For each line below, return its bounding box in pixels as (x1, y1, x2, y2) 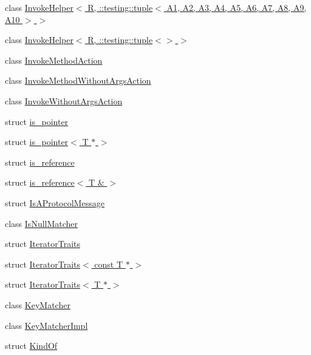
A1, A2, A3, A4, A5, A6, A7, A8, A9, (166, 1, 307, 13)
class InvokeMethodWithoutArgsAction (5, 74, 151, 87)
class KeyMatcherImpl (5, 319, 88, 331)
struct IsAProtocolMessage (5, 196, 104, 209)
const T (94, 257, 123, 270)
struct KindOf (5, 339, 58, 352)
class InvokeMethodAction (5, 53, 103, 66)
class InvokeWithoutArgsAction (5, 94, 123, 107)
